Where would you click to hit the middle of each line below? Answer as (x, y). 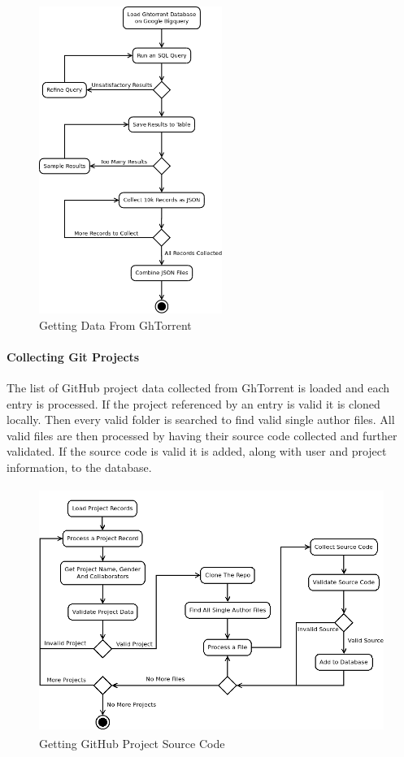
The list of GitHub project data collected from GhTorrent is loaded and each (198, 387)
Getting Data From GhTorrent (115, 324)
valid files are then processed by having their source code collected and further (202, 435)
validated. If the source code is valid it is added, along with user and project (197, 451)
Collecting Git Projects (73, 356)
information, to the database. (79, 467)
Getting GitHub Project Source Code (132, 744)
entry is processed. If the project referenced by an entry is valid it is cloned (193, 403)
